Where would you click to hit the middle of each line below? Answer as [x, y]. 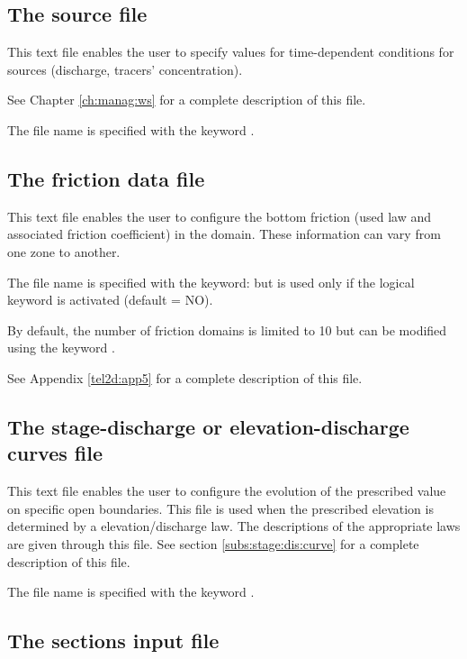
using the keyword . [61, 348]
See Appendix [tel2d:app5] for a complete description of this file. [185, 377]
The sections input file [113, 641]
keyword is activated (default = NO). [110, 300]
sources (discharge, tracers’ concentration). [125, 69]
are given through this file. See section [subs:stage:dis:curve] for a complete [213, 543]
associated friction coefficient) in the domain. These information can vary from [224, 234]
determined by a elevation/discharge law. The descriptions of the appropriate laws [234, 526]
